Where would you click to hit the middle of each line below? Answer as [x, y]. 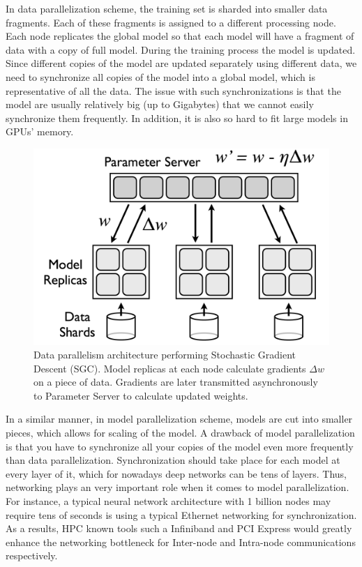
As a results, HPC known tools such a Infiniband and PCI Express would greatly [179, 528]
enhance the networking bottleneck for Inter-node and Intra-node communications [181, 542]
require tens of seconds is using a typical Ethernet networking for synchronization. [181, 514]
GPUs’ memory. [40, 131]
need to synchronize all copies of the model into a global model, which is [160, 76]
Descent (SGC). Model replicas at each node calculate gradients [170, 368]
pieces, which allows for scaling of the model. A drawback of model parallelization [180, 433]
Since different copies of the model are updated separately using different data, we [181, 63]
